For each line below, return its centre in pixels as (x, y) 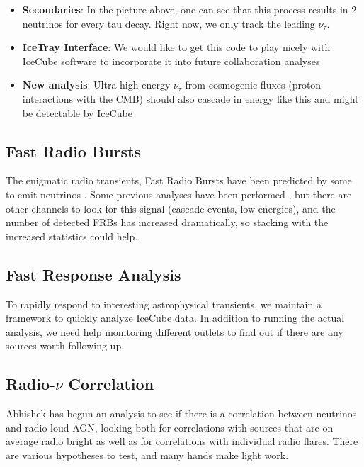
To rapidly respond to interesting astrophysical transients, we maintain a (164, 304)
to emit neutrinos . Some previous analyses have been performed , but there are (179, 194)
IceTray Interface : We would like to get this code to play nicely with (176, 47)
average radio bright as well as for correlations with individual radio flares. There (182, 441)
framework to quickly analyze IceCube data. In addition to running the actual (175, 318)
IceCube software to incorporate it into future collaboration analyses (171, 61)
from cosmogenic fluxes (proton (253, 85)
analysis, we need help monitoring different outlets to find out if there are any (175, 331)
